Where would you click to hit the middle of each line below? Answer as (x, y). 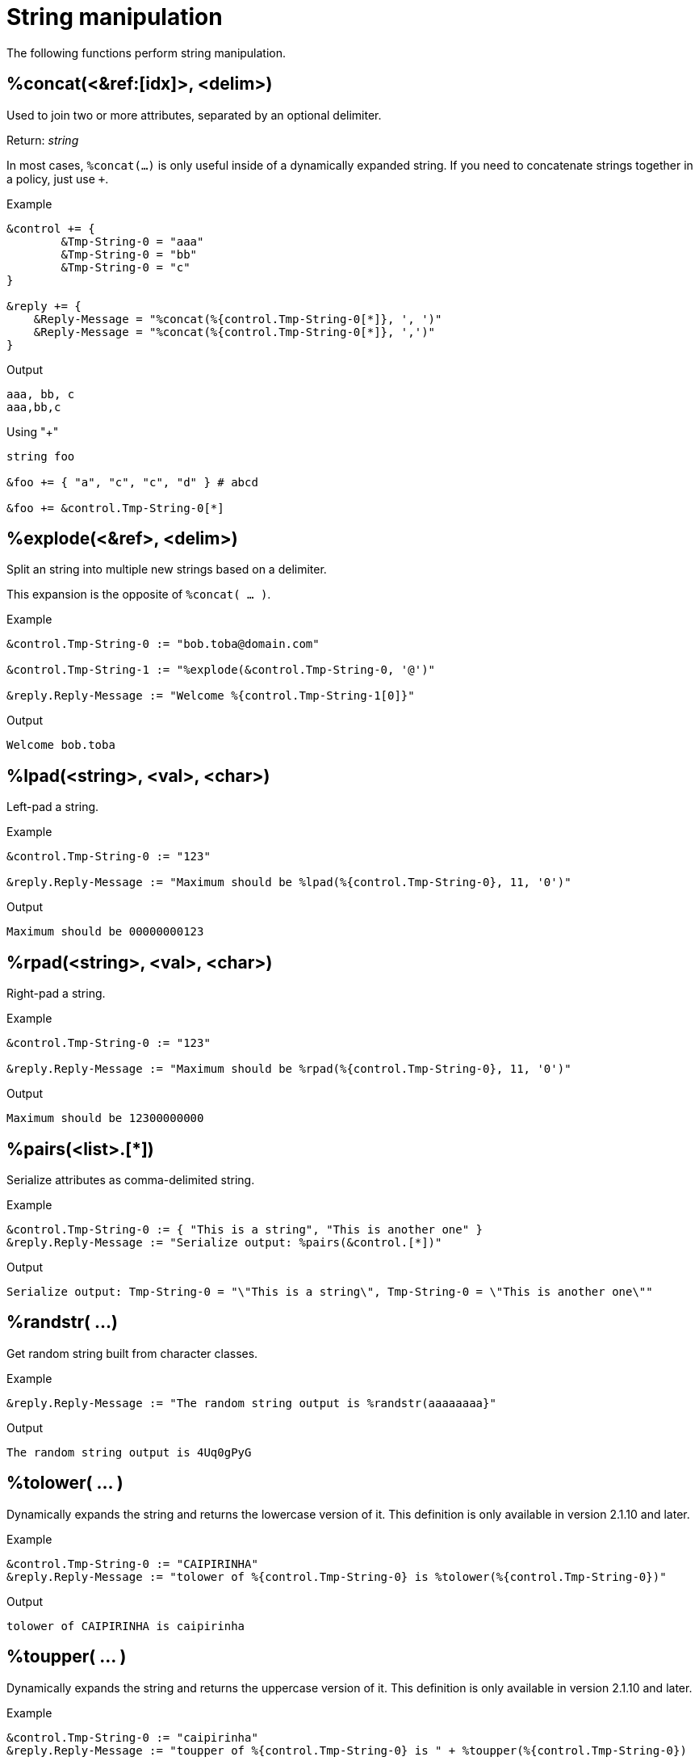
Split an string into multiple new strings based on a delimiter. (167, 569)
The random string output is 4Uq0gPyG (129, 1452)
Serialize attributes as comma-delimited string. (131, 1179)
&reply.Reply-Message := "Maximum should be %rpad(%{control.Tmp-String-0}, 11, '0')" (289, 1069)
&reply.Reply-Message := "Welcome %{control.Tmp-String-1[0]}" (211, 696)
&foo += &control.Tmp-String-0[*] (115, 508)
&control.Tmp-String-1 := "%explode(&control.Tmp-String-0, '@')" (221, 670)
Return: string (43, 140)
